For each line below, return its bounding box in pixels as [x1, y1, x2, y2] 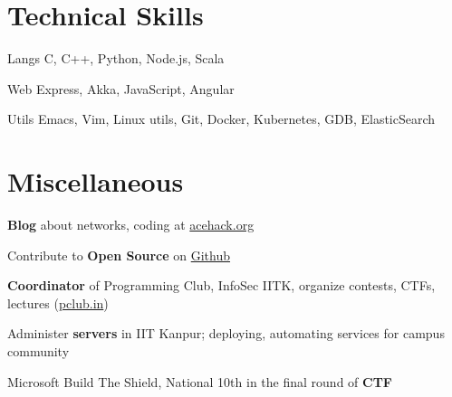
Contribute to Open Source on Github [7, 245, 231, 264]
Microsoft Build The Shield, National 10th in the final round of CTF [7, 372, 393, 391]
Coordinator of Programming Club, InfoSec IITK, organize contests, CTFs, [7, 276, 436, 295]
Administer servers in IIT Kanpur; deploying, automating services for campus [7, 324, 445, 343]
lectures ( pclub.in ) [7, 293, 109, 312]
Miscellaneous [7, 163, 184, 200]
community [7, 342, 70, 360]
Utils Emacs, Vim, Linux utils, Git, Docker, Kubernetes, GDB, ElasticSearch [7, 109, 436, 128]
